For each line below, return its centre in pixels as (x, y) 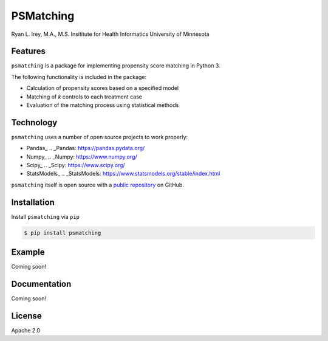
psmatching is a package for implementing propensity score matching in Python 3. (116, 66)
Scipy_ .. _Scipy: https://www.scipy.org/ (76, 165)
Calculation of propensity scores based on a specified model (103, 88)
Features (28, 51)
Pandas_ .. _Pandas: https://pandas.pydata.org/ (86, 148)
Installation (33, 202)
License (26, 316)
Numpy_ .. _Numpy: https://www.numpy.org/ (82, 157)
